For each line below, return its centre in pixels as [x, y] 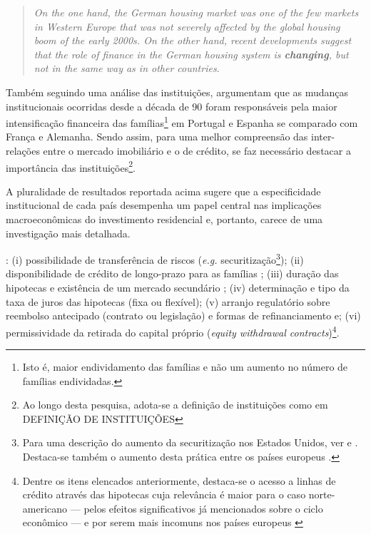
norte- [322, 494]
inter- [323, 137]
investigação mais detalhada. [68, 233]
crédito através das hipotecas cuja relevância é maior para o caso [164, 494]
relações [23, 150]
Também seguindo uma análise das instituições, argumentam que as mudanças [177, 92]
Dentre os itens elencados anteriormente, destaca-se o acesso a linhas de [179, 480]
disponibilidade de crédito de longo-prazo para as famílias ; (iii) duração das [172, 273]
